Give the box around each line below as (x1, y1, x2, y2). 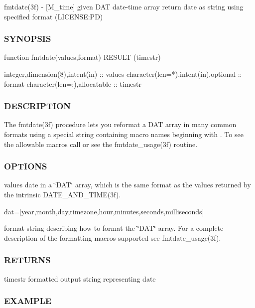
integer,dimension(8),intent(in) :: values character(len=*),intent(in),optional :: (4, 69, 242, 79)
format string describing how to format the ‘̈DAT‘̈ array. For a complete (4, 223, 224, 233)
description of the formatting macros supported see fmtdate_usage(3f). (4, 232, 221, 243)
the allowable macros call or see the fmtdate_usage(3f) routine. (4, 139, 198, 149)
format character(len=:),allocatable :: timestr (4, 78, 141, 89)
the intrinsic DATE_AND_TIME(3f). (4, 189, 121, 199)
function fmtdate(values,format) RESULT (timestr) (4, 52, 161, 62)
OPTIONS (4, 160, 47, 172)
